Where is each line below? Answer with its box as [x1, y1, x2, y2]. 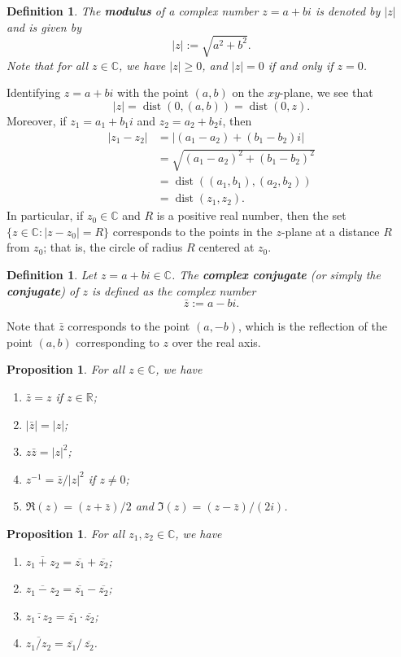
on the [232, 84, 264, 101]
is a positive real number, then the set [156, 207, 347, 224]
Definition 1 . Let [7, 265, 97, 283]
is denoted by [315, 2, 381, 19]
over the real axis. [172, 333, 261, 350]
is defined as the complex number [91, 282, 256, 299]
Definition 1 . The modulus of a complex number [7, 2, 259, 19]
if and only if [268, 56, 333, 73]
